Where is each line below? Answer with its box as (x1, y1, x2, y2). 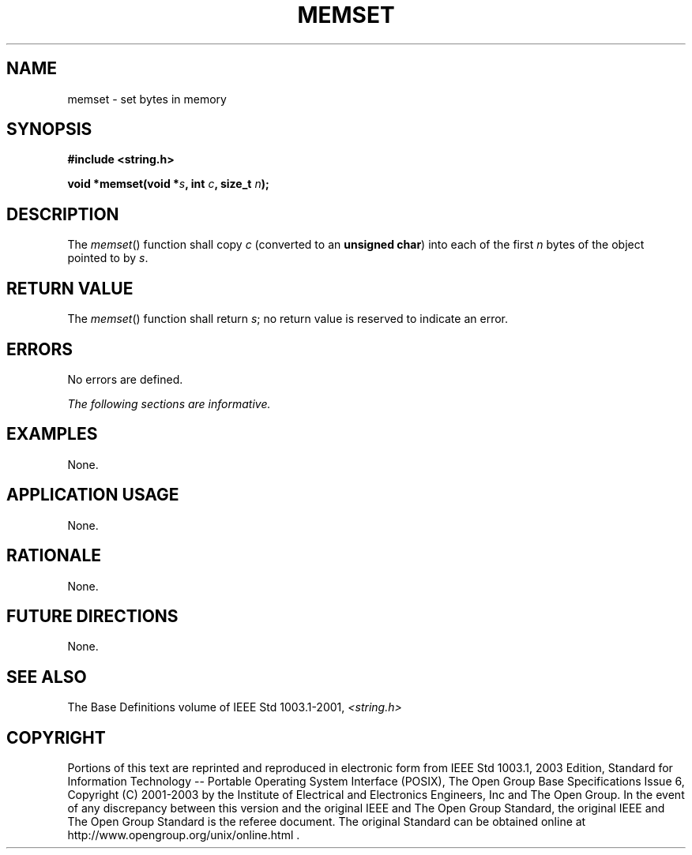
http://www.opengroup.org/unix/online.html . (67, 828, 300, 842)
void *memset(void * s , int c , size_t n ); (67, 177, 269, 191)
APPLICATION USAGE (6, 485, 179, 505)
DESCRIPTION (6, 204, 119, 224)
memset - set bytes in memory (67, 92, 227, 106)
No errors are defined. (67, 372, 183, 386)
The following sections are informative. (67, 396, 271, 411)
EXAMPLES (6, 424, 98, 444)
